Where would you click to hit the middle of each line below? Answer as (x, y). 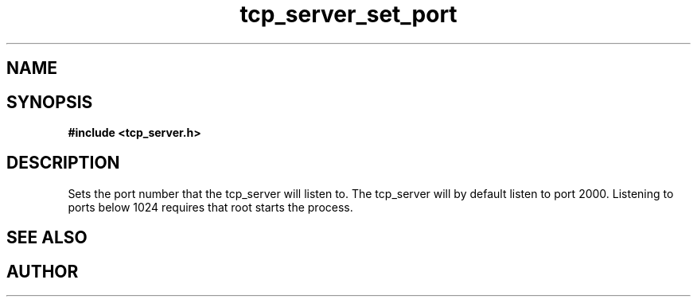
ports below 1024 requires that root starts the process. (210, 207)
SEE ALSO (47, 238)
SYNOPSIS (50, 102)
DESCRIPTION (63, 163)
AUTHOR (43, 271)
